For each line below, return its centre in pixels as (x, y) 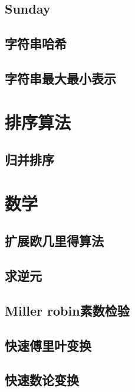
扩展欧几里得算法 (54, 241)
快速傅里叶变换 (48, 345)
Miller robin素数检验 (67, 310)
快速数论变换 (42, 380)
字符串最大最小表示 (60, 78)
